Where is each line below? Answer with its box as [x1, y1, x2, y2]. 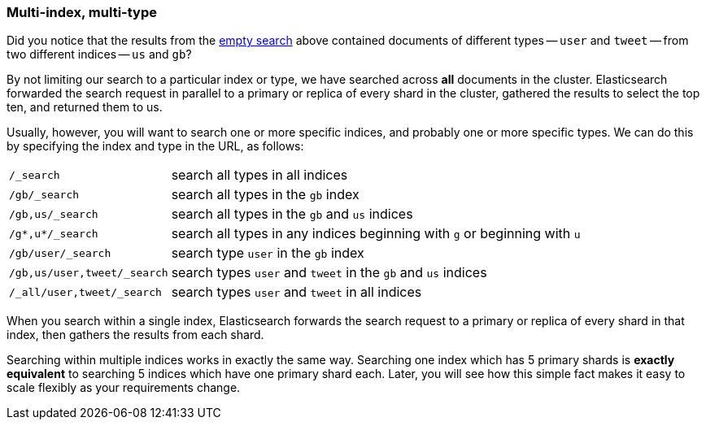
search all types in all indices [171, 167, 348, 184]
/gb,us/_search [9, 207, 98, 220]
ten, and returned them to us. [7, 100, 163, 115]
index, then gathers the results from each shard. [7, 328, 264, 342]
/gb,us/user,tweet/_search [9, 266, 168, 279]
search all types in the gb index [171, 186, 360, 203]
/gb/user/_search [9, 246, 111, 259]
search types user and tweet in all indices [171, 284, 422, 301]
